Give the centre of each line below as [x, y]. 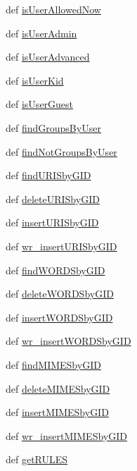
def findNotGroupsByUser [61, 151]
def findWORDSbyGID [56, 270]
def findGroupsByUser [53, 127]
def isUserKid [35, 80]
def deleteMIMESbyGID [58, 388]
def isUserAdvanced [48, 57]
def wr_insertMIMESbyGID [66, 435]
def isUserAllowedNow [53, 9]
